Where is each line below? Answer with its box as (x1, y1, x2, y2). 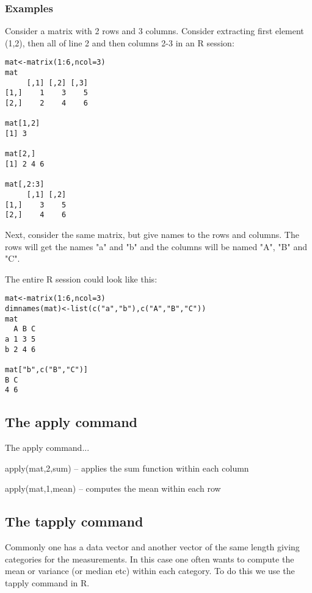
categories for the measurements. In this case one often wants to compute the (5, 552, 294, 565)
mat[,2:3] (5, 180, 45, 189)
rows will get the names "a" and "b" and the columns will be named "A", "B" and (5, 240, 307, 253)
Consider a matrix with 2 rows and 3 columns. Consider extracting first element (5, 24, 304, 37)
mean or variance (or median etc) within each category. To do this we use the (5, 564, 295, 577)
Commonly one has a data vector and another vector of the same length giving (5, 541, 300, 553)
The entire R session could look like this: (5, 272, 158, 285)
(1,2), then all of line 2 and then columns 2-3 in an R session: (5, 36, 234, 49)
